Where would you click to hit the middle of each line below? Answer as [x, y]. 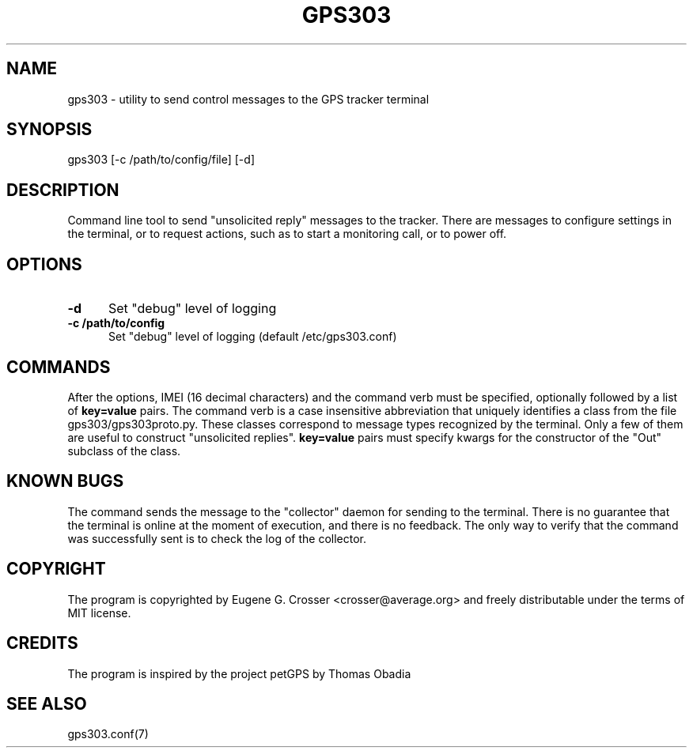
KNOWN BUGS [65, 481]
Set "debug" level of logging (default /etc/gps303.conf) [253, 337]
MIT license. [99, 613]
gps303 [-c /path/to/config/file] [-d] [161, 160]
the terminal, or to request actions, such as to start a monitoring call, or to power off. [287, 234]
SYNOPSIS [49, 130]
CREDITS [42, 643]
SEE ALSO [47, 703]
